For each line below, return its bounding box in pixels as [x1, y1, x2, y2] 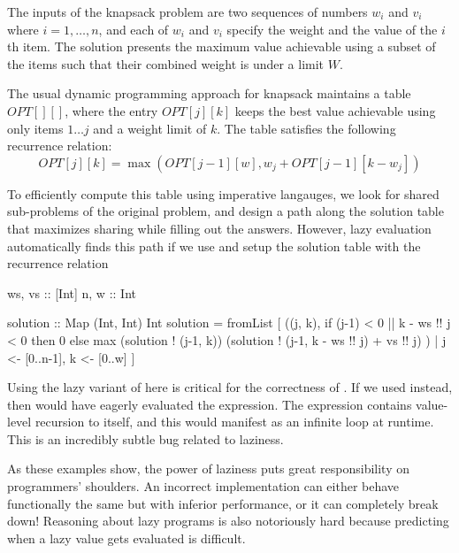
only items [7, 119, 64, 137]
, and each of [98, 19, 169, 38]
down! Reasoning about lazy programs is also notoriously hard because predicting [7, 511, 449, 530]
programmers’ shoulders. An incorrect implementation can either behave [7, 477, 400, 495]
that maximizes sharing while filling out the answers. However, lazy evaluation [7, 219, 432, 237]
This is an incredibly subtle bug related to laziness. [7, 429, 284, 448]
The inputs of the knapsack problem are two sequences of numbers [7, 3, 368, 20]
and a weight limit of [93, 119, 207, 137]
